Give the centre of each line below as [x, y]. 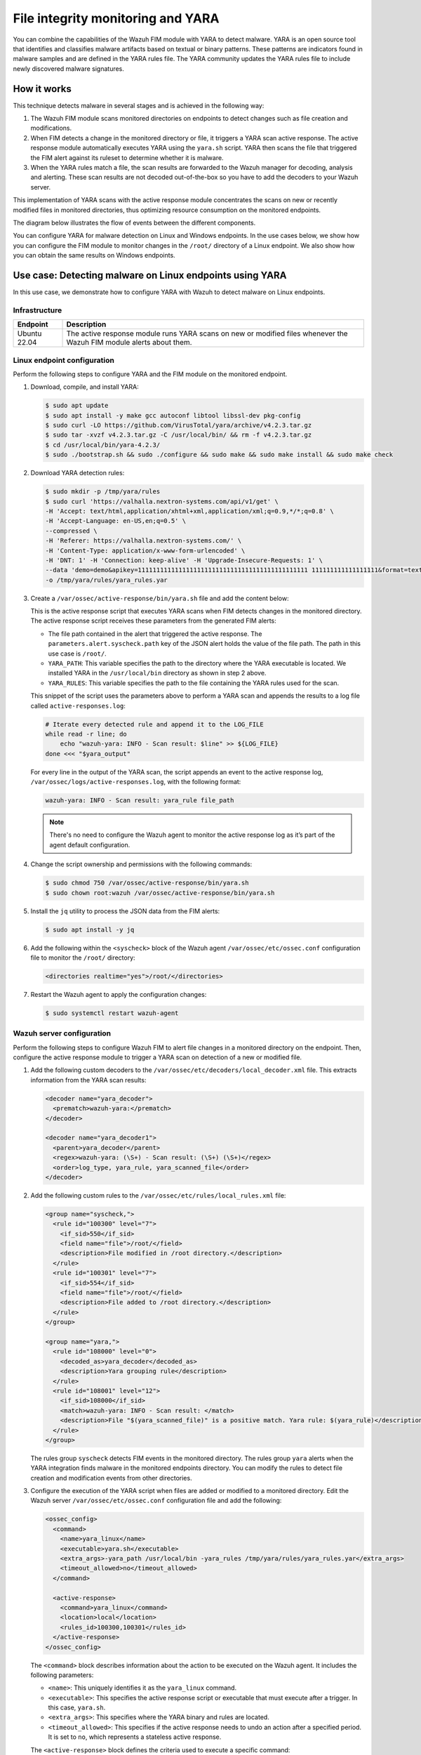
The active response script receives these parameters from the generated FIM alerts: [153, 621]
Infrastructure [38, 310]
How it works [42, 89]
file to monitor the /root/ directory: [83, 958]
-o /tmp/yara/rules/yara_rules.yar [106, 580]
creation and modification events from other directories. [111, 1478]
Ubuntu [29, 333]
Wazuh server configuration [62, 1033]
